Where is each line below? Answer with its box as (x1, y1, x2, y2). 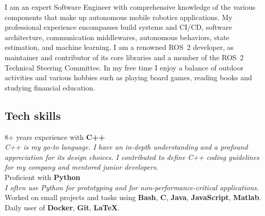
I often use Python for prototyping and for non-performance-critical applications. (5, 182, 259, 192)
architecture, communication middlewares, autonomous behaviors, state (5, 31, 230, 42)
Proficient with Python (5, 171, 81, 182)
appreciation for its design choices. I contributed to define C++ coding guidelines (5, 151, 259, 162)
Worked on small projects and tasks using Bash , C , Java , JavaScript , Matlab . (5, 192, 261, 203)
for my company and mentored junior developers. (5, 161, 159, 172)
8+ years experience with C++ (5, 131, 105, 142)
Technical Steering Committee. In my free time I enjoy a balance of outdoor (5, 62, 244, 73)
